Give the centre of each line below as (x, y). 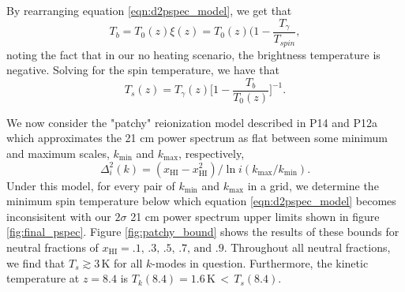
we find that (36, 262)
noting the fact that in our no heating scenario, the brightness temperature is (193, 54)
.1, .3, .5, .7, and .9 (178, 248)
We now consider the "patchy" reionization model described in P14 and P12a (192, 122)
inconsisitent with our (59, 216)
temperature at (43, 278)
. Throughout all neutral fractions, (307, 247)
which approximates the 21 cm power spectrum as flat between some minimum (197, 138)
